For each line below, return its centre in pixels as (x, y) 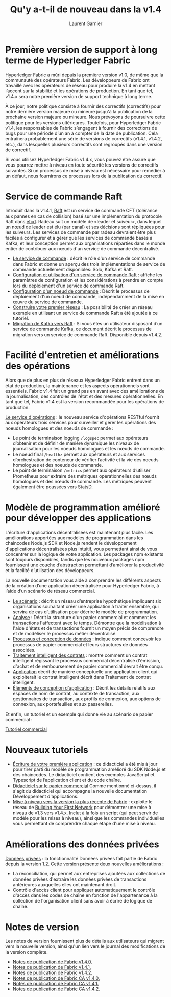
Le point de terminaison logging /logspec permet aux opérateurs (80, 438)
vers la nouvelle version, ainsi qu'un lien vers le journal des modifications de (86, 946)
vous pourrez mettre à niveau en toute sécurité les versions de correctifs (82, 165)
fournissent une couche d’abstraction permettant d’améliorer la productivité (85, 565)
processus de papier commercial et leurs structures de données (80, 644)
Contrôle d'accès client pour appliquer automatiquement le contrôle (84, 890)
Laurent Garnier (86, 23)
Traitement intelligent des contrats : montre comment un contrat (80, 655)
